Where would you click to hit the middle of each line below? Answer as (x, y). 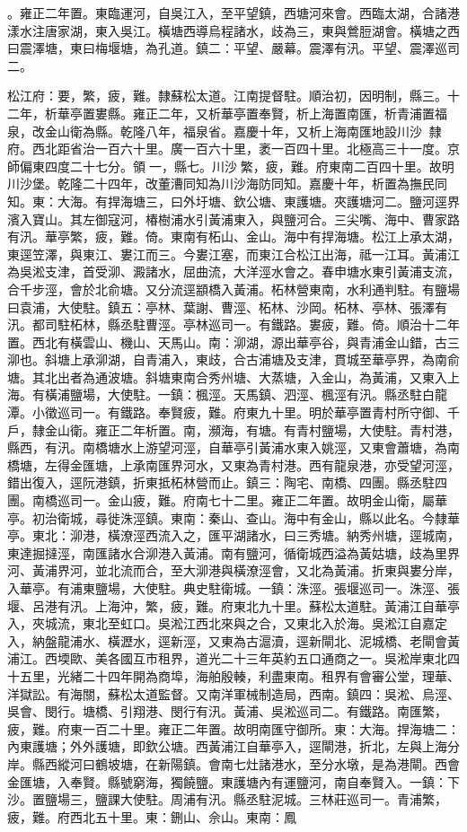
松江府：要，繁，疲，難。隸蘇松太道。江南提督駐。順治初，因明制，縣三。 (227, 96)
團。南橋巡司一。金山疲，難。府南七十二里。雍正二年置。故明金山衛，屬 (221, 500)
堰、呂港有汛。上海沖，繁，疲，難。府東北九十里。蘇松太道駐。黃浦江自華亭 (233, 605)
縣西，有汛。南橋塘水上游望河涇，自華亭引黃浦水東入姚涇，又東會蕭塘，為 (227, 447)
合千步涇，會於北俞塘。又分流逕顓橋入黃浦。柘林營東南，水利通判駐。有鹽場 (233, 289)
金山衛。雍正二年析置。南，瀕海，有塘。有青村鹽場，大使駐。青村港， (252, 429)
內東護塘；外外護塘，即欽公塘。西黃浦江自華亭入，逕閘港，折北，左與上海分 (233, 746)
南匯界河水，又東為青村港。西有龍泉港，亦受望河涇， (302, 464)
